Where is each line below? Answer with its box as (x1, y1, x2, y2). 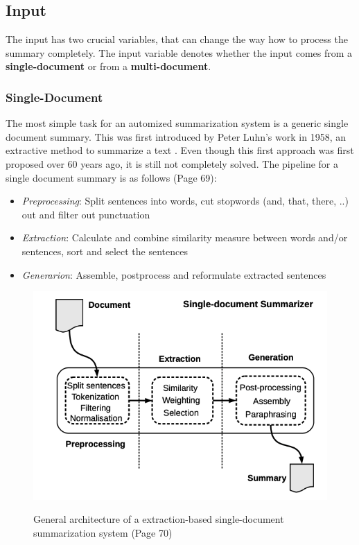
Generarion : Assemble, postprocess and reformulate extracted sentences (21, 267, 326, 282)
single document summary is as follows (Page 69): (6, 170, 217, 184)
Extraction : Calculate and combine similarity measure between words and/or (21, 230, 348, 245)
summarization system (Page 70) (33, 525, 173, 539)
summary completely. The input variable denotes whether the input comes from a (6, 45, 353, 60)
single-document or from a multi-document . (6, 59, 211, 73)
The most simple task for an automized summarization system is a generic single (6, 116, 349, 130)
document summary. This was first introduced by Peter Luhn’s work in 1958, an (6, 129, 346, 144)
